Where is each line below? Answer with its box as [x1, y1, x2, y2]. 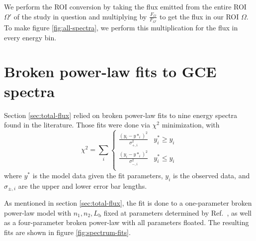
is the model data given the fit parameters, [32, 170, 163, 180]
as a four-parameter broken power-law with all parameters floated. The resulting [4, 217, 249, 228]
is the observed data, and [173, 170, 250, 180]
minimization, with [162, 120, 220, 130]
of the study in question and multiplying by [13, 11, 147, 21]
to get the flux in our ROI [159, 11, 239, 21]
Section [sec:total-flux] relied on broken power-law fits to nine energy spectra [4, 110, 238, 120]
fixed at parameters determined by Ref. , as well [103, 207, 252, 218]
